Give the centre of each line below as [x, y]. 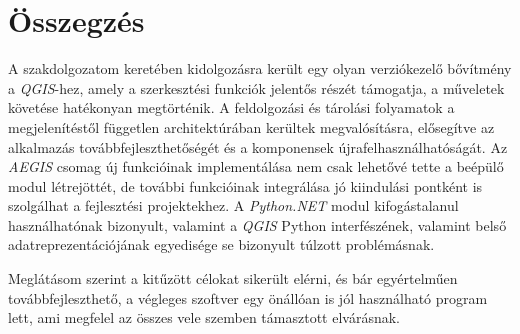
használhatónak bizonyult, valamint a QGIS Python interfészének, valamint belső [257, 224]
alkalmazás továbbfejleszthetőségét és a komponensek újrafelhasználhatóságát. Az [258, 146]
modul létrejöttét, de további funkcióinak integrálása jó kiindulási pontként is [245, 185]
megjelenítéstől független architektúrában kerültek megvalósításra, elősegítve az [251, 126]
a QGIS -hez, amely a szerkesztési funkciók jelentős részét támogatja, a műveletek [256, 87]
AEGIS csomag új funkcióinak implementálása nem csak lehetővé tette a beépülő [256, 166]
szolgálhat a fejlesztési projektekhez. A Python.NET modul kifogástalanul [233, 205]
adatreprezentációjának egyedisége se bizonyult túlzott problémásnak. [221, 244]
